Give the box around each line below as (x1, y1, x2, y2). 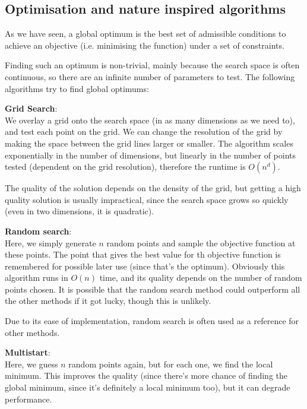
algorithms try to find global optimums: (5, 82, 149, 94)
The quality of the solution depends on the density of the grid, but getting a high (5, 182, 301, 194)
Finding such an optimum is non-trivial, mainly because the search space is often (5, 59, 300, 71)
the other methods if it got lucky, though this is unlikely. (5, 294, 211, 307)
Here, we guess (5, 357, 58, 370)
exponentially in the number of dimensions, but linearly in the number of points (5, 148, 296, 161)
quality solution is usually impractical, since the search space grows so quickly (5, 193, 289, 205)
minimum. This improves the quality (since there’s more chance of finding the (5, 369, 288, 382)
